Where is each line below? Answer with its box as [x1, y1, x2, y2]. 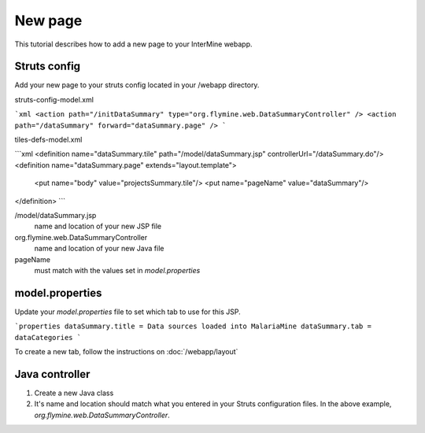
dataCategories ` [14, 333, 82, 342]
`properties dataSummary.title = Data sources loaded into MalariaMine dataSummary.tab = [14, 322, 371, 331]
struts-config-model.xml [14, 94, 94, 104]
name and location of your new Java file [34, 244, 164, 254]
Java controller [14, 367, 91, 381]
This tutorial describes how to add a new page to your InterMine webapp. [14, 39, 253, 49]
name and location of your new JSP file [34, 221, 162, 231]
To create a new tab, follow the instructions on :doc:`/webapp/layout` [14, 347, 238, 356]
